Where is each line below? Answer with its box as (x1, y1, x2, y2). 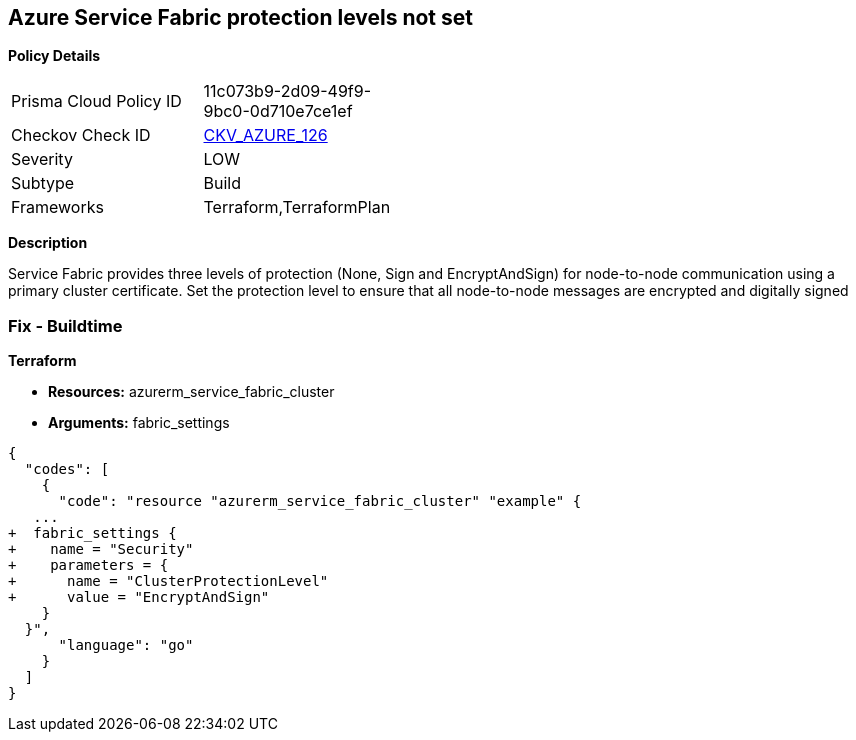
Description (8, 234, 88, 252)
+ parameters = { (8, 557, 169, 574)
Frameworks (11, 197, 104, 218)
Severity (11, 149, 73, 170)
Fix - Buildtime (8, 315, 123, 336)
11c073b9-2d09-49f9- (203, 81, 372, 102)
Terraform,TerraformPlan (203, 197, 391, 218)
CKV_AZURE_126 (203, 125, 328, 146)
